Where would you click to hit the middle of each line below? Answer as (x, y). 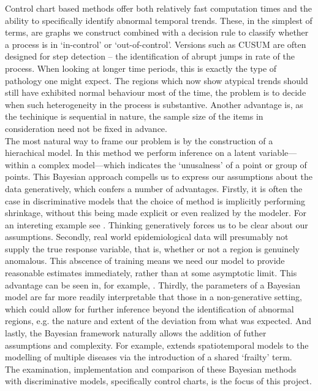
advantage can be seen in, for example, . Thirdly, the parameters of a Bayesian (153, 285)
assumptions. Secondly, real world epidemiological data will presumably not (147, 237)
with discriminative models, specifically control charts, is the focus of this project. (158, 381)
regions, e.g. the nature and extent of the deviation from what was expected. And (158, 321)
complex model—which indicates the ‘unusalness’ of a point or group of (173, 164)
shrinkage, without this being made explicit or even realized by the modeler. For (156, 213)
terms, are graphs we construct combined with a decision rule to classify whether (157, 32)
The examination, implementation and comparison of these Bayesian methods (151, 369)
